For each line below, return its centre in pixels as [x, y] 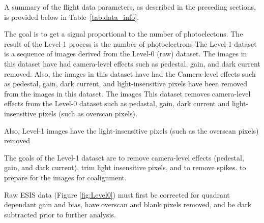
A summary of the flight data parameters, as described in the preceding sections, [130, 7]
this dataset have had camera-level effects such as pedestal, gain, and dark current [132, 63]
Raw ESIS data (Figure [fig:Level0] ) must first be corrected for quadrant [117, 194]
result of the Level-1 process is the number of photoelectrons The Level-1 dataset [130, 43]
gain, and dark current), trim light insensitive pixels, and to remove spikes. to [125, 167]
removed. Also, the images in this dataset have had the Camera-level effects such [130, 73]
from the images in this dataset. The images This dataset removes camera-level [127, 93]
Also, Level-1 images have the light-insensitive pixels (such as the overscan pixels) [131, 130]
